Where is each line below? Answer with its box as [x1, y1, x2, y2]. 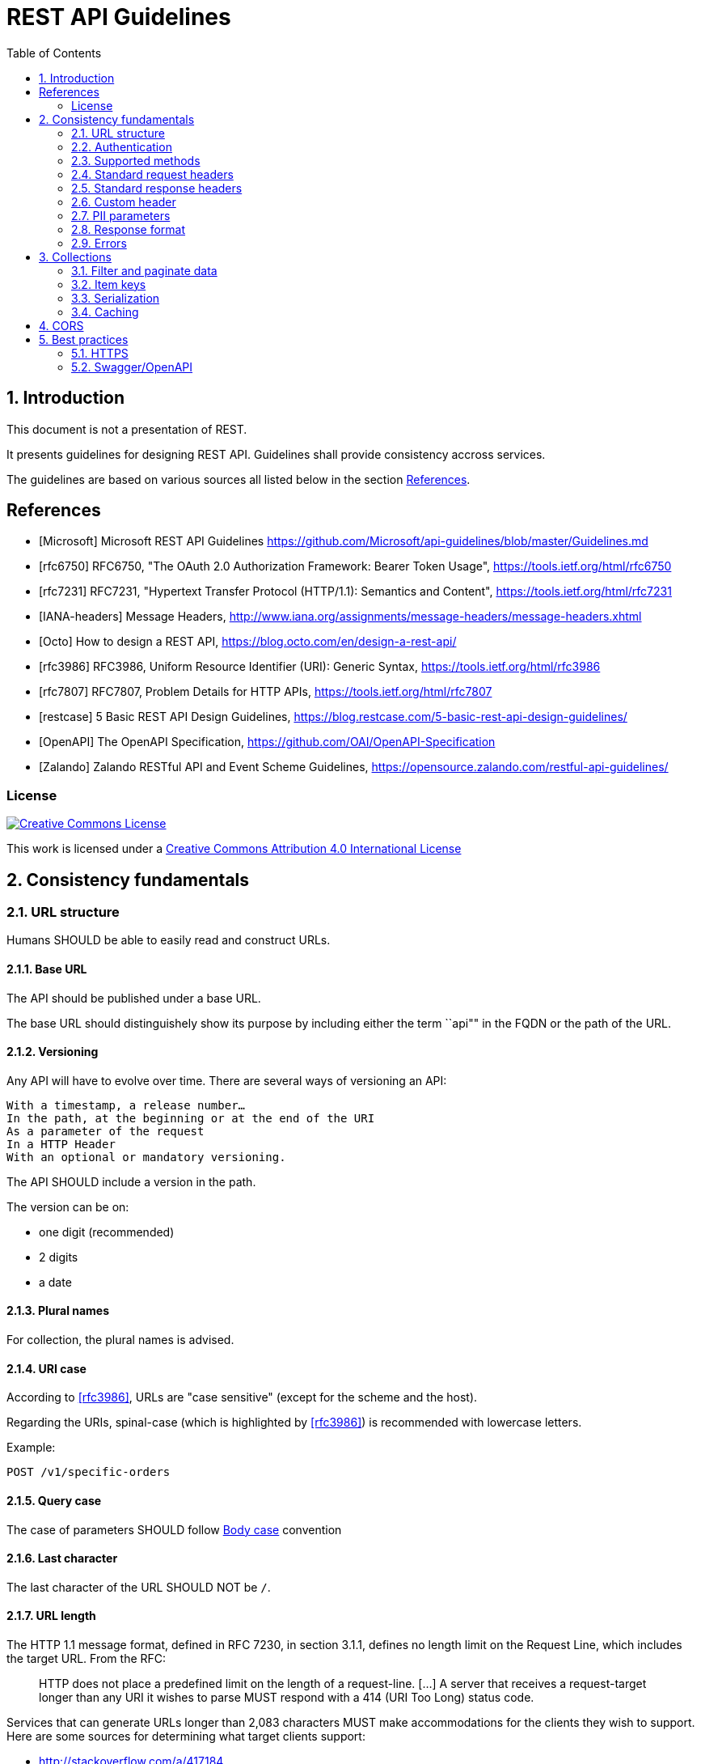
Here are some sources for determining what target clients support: [6, 1728, 365, 1743]
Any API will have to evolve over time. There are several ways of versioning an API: [6, 1073, 447, 1088]
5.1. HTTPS [71, 346, 129, 360]
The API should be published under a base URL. [6, 990, 261, 1005]
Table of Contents [6, 45, 102, 60]
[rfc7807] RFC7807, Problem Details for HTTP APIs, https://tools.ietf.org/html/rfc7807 [39, 685, 492, 699]
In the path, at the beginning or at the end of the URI [6, 1111, 375, 1125]
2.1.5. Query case [6, 1493, 102, 1507]
